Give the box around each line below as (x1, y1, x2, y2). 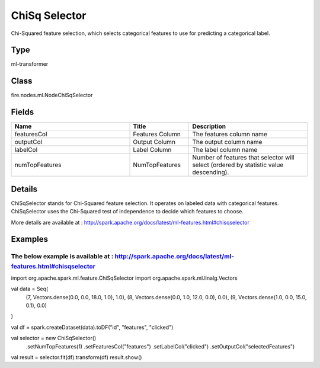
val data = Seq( (11, 285, 49, 293)
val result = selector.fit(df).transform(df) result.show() (11, 354, 142, 361)
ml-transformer (11, 60, 49, 68)
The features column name (192, 130, 268, 139)
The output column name (192, 138, 263, 146)
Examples (11, 234, 49, 244)
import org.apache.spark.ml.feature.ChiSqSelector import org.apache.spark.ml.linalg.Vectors (11, 274, 238, 281)
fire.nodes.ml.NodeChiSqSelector (11, 92, 93, 99)
